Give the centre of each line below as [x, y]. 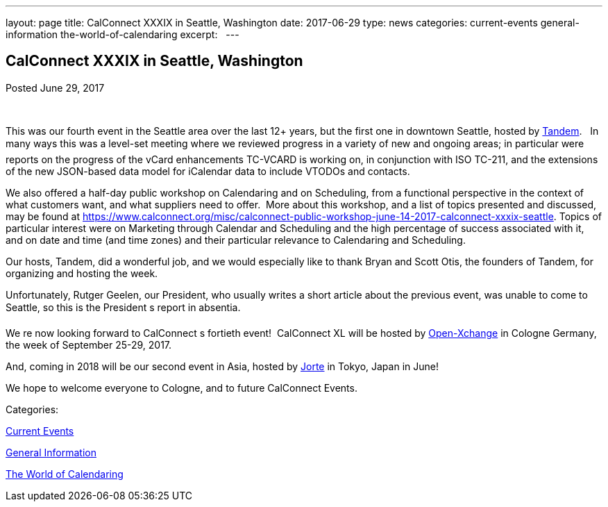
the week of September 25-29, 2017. [89, 344]
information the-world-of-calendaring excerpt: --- [123, 34]
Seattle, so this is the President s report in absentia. [123, 307]
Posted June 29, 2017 [55, 88]
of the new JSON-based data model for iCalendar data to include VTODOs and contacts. [208, 171]
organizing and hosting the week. [82, 273]
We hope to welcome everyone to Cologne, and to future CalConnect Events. [181, 388]
